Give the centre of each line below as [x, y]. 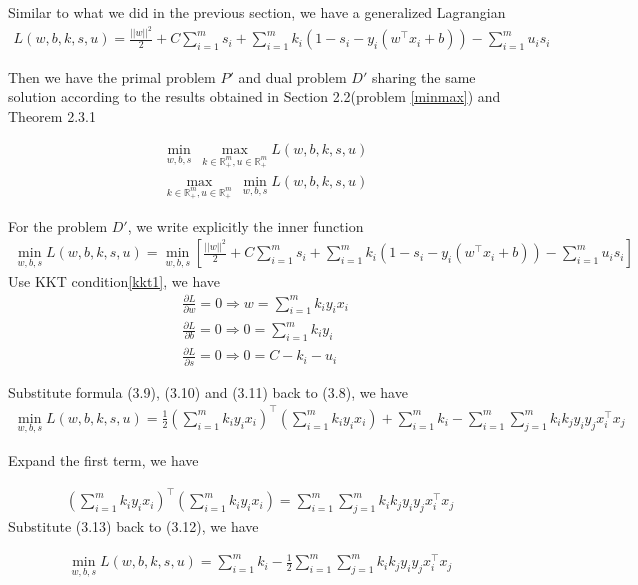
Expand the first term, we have [103, 460]
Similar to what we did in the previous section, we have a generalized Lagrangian [257, 12]
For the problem [58, 225]
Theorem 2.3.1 [52, 115]
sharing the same [423, 76]
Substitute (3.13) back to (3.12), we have [133, 525]
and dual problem [292, 76]
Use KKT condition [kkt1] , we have [114, 280]
